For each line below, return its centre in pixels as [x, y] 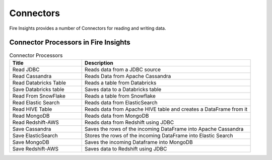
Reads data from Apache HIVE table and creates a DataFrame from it [166, 109]
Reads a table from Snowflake [120, 96]
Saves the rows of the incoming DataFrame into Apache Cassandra [164, 129]
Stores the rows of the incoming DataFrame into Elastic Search [159, 135]
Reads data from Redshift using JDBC [129, 122]
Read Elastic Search [36, 102]
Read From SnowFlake [39, 96]
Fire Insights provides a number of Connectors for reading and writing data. [88, 28]
